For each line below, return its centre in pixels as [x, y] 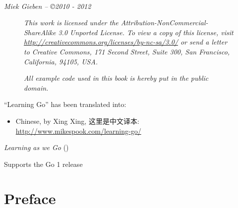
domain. [36, 87]
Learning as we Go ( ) [36, 147]
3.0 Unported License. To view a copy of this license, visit [146, 32]
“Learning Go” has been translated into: [65, 104]
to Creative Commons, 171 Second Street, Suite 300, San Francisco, [127, 51]
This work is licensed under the [71, 23]
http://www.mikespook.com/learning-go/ [78, 130]
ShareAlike [40, 32]
